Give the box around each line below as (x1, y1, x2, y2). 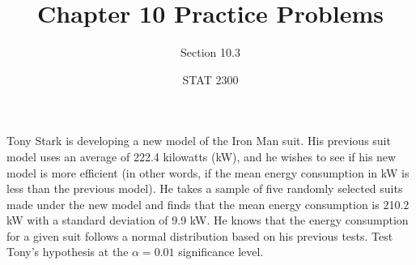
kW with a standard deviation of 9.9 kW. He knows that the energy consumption (6, 212, 409, 229)
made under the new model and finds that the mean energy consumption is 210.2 (6, 195, 410, 212)
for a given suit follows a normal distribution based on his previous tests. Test (6, 227, 393, 244)
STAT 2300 (182, 71, 239, 88)
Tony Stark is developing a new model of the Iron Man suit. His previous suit (6, 132, 391, 149)
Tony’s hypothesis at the (6, 243, 129, 260)
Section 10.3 (180, 44, 240, 61)
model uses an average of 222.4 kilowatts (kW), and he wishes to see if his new (6, 147, 397, 165)
